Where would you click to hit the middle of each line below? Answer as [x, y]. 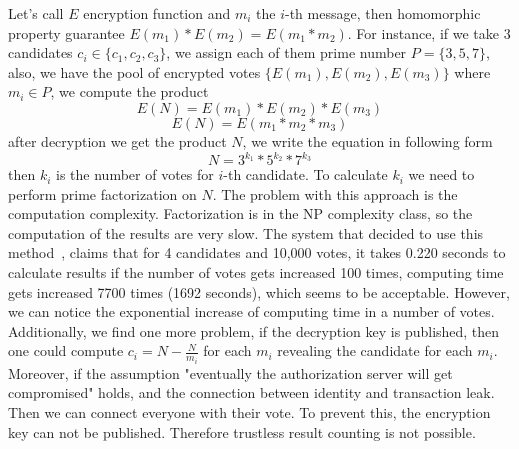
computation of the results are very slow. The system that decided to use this [246, 232]
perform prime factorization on [102, 193]
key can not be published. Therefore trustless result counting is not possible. [242, 431]
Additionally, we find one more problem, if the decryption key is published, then [254, 330]
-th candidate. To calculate [305, 174]
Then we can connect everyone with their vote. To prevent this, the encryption [249, 412]
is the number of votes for [135, 174]
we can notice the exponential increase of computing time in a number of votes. [251, 311]
